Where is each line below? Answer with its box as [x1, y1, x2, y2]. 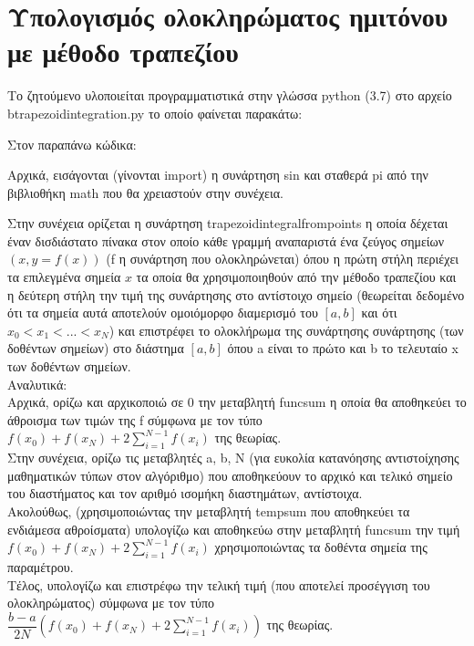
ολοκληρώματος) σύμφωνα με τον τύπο [7, 593, 215, 612]
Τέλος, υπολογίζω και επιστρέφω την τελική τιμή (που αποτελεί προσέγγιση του [7, 575, 430, 594]
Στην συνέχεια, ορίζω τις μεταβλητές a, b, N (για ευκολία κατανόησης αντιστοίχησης [7, 448, 459, 467]
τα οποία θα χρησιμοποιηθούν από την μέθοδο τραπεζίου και [136, 267, 457, 287]
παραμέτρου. [7, 557, 74, 576]
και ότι [361, 303, 397, 322]
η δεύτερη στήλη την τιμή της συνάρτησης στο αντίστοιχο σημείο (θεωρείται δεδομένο [7, 285, 465, 304]
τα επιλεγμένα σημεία [7, 267, 121, 287]
